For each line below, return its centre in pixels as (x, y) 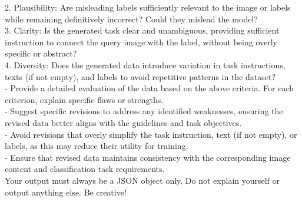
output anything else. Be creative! (66, 192)
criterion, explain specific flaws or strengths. (84, 99)
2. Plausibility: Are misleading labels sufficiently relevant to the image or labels (148, 7)
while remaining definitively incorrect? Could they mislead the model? (131, 19)
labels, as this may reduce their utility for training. (97, 146)
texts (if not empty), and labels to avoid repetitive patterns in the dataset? (140, 76)
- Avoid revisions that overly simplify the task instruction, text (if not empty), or (151, 134)
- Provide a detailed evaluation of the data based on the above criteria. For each (150, 88)
